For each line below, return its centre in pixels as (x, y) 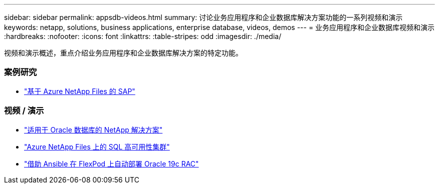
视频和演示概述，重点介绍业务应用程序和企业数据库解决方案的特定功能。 (123, 53)
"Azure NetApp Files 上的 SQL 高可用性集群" (97, 146)
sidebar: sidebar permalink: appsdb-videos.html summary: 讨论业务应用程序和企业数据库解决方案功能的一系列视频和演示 (203, 17)
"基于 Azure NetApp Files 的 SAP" (80, 91)
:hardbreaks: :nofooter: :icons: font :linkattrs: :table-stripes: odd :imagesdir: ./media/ (143, 36)
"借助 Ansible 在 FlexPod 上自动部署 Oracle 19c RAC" (112, 163)
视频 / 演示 (24, 111)
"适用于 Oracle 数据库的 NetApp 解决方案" (93, 129)
